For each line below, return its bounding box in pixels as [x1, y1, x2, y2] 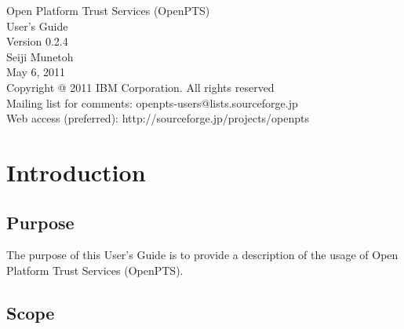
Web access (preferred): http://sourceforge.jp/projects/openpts [6, 110, 310, 126]
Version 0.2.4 [6, 33, 68, 49]
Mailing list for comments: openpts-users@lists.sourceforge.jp [6, 94, 298, 111]
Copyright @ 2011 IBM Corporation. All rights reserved [6, 79, 275, 95]
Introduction [6, 155, 146, 188]
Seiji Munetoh [6, 48, 74, 64]
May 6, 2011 [6, 64, 66, 80]
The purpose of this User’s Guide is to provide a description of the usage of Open [6, 247, 399, 263]
